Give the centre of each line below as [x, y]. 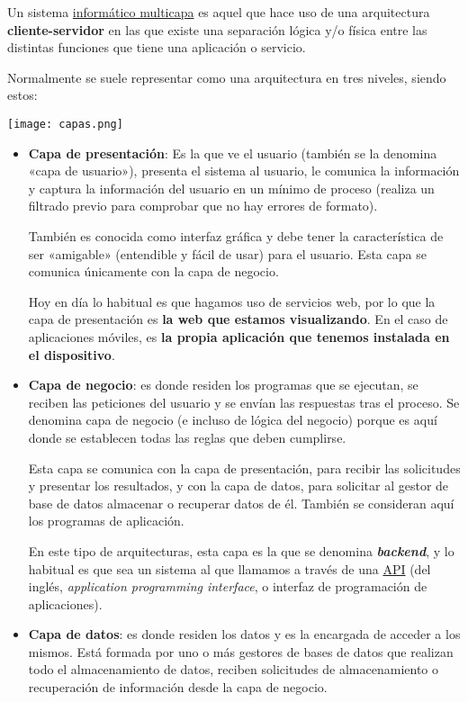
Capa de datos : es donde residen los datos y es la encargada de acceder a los [244, 634]
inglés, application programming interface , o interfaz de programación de [228, 586]
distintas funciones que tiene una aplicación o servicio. [157, 47]
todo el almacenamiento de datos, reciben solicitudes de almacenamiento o [234, 669]
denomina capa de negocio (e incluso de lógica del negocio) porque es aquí [233, 420]
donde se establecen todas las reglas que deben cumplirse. [187, 437]
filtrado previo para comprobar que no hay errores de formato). [203, 206]
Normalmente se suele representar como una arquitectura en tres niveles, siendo [227, 77]
